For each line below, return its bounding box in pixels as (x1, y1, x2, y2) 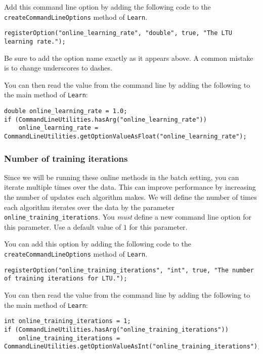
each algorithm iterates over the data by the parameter (4, 201, 175, 212)
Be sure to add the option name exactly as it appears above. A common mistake (4, 52, 253, 63)
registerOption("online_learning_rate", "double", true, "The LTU (4, 29, 233, 37)
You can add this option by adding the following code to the (4, 238, 191, 249)
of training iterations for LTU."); (4, 275, 127, 282)
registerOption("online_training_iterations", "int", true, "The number (4, 266, 254, 274)
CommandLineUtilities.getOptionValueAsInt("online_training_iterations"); (4, 343, 261, 350)
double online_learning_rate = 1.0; (4, 108, 127, 115)
